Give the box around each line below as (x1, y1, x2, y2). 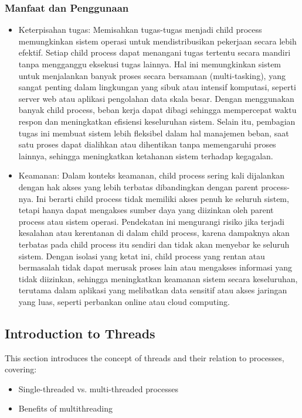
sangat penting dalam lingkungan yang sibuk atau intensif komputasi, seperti (18, 81, 296, 93)
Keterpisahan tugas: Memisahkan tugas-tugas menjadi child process (18, 23, 262, 36)
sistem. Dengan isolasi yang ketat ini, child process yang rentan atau (18, 249, 265, 262)
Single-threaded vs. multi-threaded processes (18, 382, 179, 395)
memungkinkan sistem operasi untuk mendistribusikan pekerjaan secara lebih (18, 35, 297, 47)
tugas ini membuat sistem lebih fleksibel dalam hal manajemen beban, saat (18, 126, 289, 139)
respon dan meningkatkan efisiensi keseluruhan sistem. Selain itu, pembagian (18, 115, 296, 127)
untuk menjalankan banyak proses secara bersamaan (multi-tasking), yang (18, 69, 286, 81)
